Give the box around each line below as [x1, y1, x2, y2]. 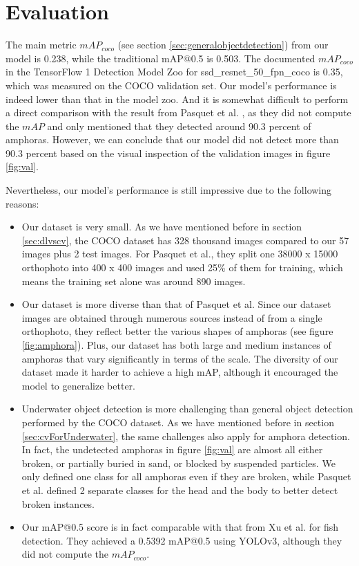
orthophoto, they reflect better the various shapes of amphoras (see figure [21, 324, 333, 338]
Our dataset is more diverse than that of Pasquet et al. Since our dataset [21, 297, 331, 311]
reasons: [6, 196, 39, 210]
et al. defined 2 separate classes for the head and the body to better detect [21, 482, 338, 497]
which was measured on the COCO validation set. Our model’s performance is [6, 77, 337, 92]
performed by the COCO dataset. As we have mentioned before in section [21, 414, 334, 429]
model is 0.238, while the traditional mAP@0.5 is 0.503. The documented [6, 51, 316, 65]
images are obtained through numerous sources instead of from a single [21, 310, 322, 325]
